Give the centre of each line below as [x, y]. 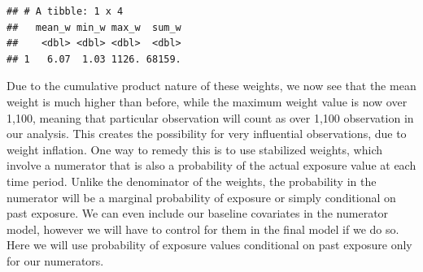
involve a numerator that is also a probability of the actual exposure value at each [211, 165]
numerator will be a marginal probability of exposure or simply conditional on [201, 197]
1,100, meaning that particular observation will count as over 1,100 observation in [210, 117]
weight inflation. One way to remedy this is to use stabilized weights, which [194, 149]
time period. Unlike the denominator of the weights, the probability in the [192, 181]
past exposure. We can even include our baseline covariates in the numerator [198, 213]
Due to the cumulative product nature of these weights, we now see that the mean [211, 86]
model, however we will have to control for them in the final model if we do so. [203, 229]
